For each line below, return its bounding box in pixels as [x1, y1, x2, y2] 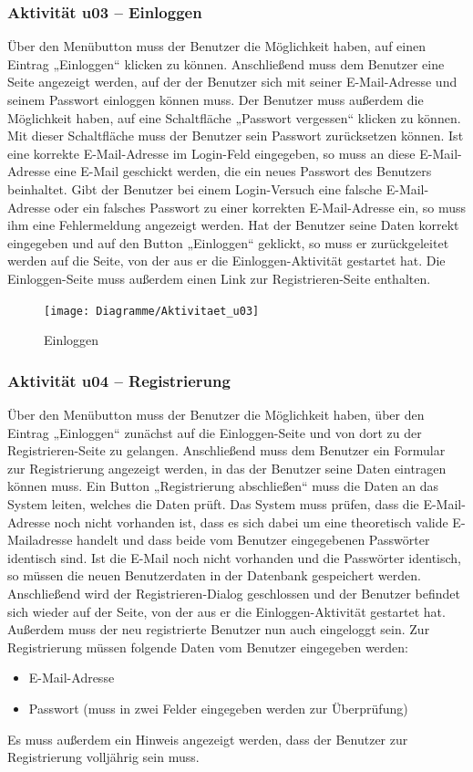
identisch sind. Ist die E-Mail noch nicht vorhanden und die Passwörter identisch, [7, 548, 461, 567]
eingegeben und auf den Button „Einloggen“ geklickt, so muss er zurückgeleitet [7, 233, 449, 252]
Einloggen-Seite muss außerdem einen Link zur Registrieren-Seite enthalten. [7, 268, 431, 287]
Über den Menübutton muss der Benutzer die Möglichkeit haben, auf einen [7, 37, 426, 56]
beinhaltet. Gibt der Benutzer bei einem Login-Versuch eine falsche [7, 179, 383, 198]
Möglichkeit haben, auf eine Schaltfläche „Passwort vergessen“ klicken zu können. [7, 108, 461, 127]
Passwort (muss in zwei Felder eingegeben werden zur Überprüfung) [28, 698, 408, 717]
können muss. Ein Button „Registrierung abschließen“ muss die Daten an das [7, 476, 439, 496]
